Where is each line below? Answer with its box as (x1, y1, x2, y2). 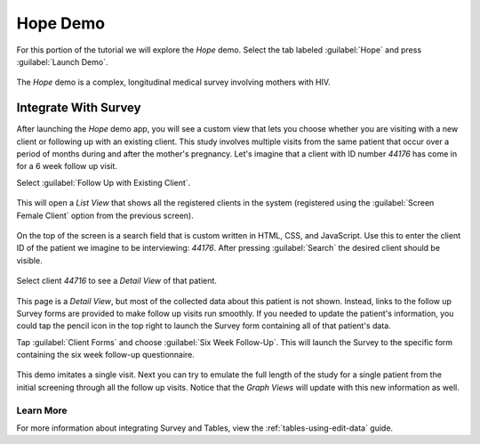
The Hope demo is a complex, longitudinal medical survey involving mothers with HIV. (16, 77, 331, 88)
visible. (16, 254, 44, 266)
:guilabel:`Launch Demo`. (16, 56, 108, 67)
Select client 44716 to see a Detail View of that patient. (16, 276, 218, 287)
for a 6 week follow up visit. (16, 161, 117, 172)
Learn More (16, 404, 68, 416)
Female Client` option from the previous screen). (16, 210, 195, 221)
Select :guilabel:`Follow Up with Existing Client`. (16, 177, 191, 188)
